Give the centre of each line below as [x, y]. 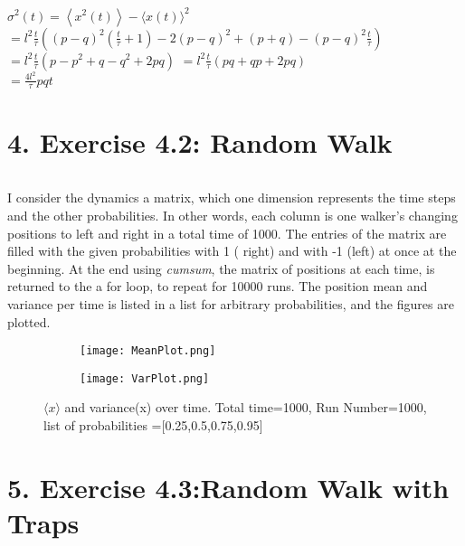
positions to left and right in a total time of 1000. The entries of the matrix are [227, 233]
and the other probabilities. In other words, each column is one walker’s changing [232, 215]
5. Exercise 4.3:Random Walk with [228, 487]
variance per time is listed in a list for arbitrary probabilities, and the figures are [231, 303]
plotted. [29, 321]
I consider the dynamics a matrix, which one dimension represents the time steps [232, 198]
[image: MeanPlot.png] [148, 351]
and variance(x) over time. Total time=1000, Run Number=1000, [246, 407]
